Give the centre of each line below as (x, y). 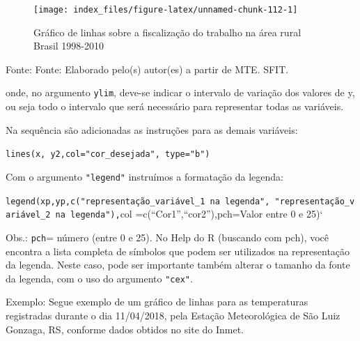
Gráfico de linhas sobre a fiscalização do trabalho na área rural (167, 32)
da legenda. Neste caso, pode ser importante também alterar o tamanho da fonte (178, 265)
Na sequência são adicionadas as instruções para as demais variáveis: (152, 129)
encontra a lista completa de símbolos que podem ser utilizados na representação (178, 251)
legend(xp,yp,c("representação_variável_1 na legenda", (138, 201)
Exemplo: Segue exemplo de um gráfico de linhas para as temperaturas (157, 302)
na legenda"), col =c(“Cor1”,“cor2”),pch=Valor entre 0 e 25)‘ (189, 214)
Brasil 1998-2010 (69, 46)
